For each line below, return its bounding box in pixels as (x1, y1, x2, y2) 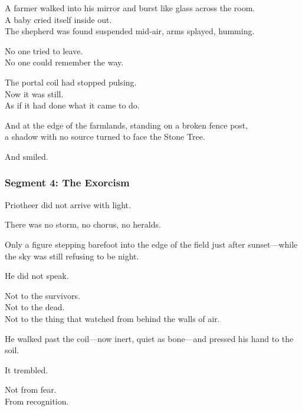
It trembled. (5, 363, 48, 376)
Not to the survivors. (5, 289, 80, 301)
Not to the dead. (5, 301, 65, 313)
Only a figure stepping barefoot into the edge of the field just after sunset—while (5, 238, 298, 250)
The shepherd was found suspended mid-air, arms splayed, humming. (5, 25, 255, 37)
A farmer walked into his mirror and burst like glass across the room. (5, 2, 255, 14)
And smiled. (5, 150, 48, 162)
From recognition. (5, 394, 69, 407)
